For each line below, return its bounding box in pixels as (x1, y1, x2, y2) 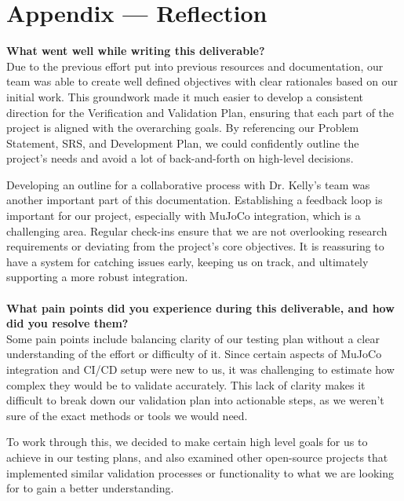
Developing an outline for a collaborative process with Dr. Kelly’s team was (6, 176, 370, 192)
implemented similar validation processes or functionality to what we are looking (6, 464, 394, 481)
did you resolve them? (6, 315, 129, 331)
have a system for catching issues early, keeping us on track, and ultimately (6, 253, 369, 269)
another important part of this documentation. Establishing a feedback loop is (6, 192, 383, 208)
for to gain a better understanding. (6, 480, 174, 496)
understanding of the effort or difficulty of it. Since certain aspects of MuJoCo (6, 346, 382, 362)
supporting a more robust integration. (6, 269, 188, 285)
